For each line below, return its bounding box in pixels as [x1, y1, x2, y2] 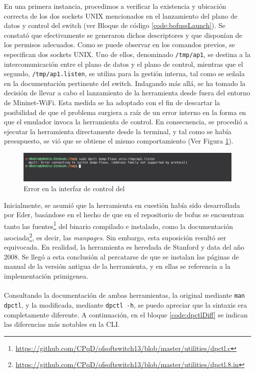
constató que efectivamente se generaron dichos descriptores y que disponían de [4, 29, 242, 40]
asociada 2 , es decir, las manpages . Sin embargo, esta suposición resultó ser [4, 231, 227, 242]
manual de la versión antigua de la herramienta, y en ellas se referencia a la [4, 261, 230, 271]
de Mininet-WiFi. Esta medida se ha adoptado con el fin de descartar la [4, 97, 220, 108]
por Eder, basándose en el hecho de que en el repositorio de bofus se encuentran [4, 209, 244, 220]
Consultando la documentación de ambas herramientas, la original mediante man [4, 290, 245, 300]
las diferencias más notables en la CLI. [4, 319, 120, 329]
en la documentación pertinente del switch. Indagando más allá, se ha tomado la [4, 78, 246, 88]
